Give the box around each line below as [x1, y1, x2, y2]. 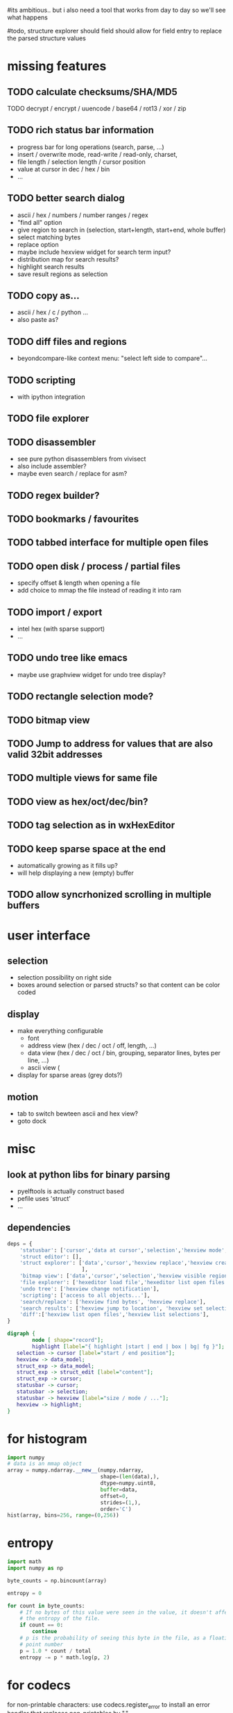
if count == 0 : [19, 1621, 64, 1629]
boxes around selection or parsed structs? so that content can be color [17, 981, 221, 989]
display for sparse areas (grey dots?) [17, 1071, 123, 1080]
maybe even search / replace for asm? [17, 470, 128, 478]
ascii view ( [27, 1064, 60, 1072]
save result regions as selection [17, 270, 108, 278]
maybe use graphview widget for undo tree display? [17, 670, 166, 679]
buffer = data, [100, 1486, 138, 1493]
